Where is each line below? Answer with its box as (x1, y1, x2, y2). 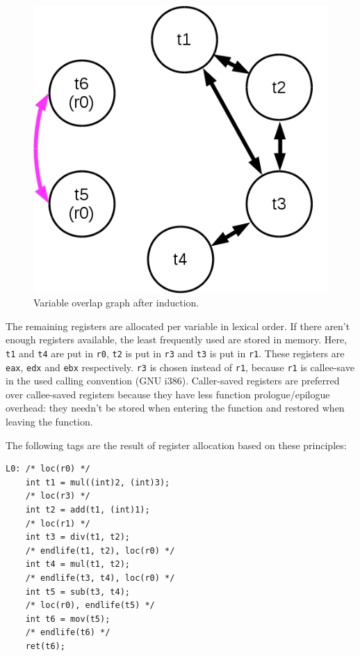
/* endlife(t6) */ (25, 627, 111, 638)
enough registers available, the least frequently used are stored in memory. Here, (6, 332, 347, 347)
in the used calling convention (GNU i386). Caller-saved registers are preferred (6, 373, 340, 388)
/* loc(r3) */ (25, 491, 90, 501)
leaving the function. (6, 414, 93, 428)
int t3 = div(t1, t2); (25, 532, 130, 542)
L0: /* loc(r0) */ (6, 464, 90, 474)
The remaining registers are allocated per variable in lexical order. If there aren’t (6, 318, 350, 333)
